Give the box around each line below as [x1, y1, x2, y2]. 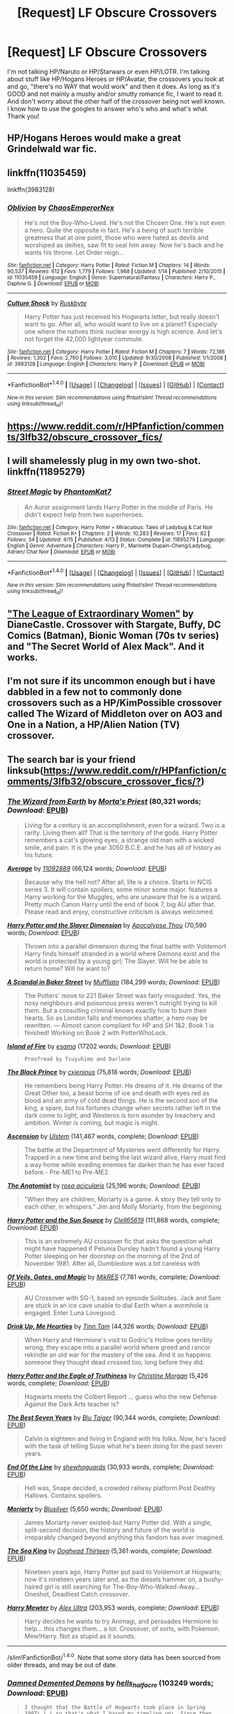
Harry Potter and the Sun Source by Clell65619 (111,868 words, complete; [7, 1216, 220, 1224]
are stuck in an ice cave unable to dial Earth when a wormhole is [24, 1301, 209, 1309]
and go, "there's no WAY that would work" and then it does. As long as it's [7, 82, 221, 90]
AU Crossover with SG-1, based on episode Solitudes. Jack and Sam [24, 1293, 221, 1302]
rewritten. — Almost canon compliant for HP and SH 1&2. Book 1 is [24, 1021, 214, 1029]
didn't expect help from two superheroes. [24, 510, 144, 519]
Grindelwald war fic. [7, 143, 97, 155]
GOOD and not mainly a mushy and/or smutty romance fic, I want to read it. [7, 89, 224, 98]
